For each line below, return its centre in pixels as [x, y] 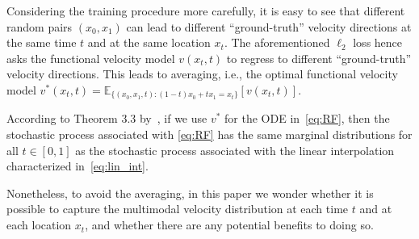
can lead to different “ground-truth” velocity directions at [269, 26]
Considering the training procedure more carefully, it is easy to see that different [206, 10]
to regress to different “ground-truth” [319, 58]
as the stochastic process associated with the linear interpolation [235, 150]
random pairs [40, 26]
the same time [42, 42]
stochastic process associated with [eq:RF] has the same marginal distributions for [209, 134]
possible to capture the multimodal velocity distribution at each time [178, 209]
